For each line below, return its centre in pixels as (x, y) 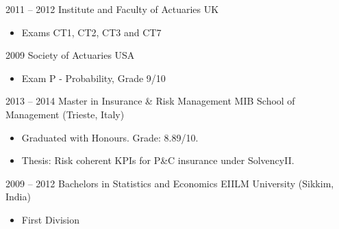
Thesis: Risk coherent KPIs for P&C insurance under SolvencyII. (158, 160)
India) (18, 197)
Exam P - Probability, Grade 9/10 (93, 78)
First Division (51, 219)
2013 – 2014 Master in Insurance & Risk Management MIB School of (150, 101)
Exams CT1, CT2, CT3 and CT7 (91, 32)
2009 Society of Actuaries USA (70, 55)
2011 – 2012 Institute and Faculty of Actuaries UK (112, 9)
